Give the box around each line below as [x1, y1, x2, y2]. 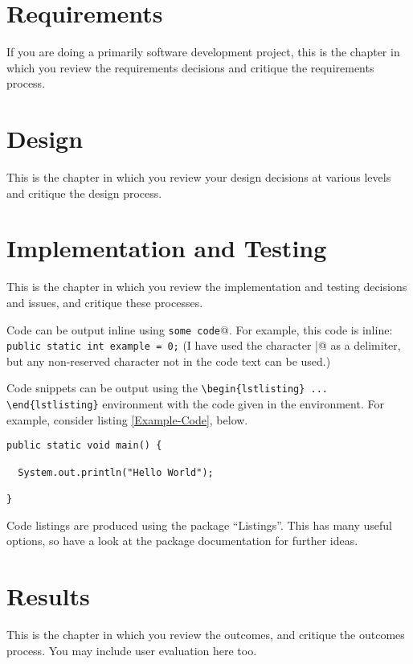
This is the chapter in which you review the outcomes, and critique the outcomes [6, 625, 405, 642]
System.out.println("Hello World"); [18, 466, 214, 478]
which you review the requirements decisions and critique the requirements [6, 59, 374, 76]
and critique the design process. [6, 184, 162, 201]
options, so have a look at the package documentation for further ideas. [6, 532, 358, 549]
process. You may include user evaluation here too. [6, 641, 257, 658]
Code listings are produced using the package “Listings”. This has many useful [6, 516, 392, 533]
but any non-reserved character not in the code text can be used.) [6, 352, 331, 369]
